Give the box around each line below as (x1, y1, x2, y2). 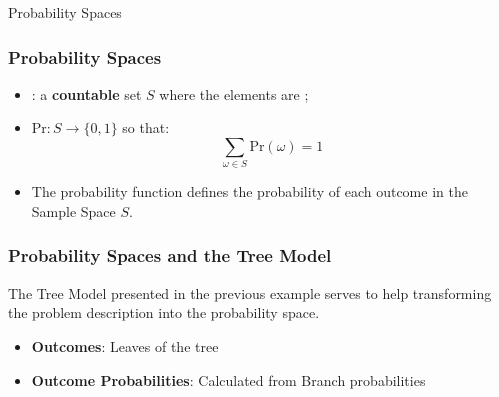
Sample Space (31, 200, 116, 221)
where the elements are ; (159, 83, 309, 104)
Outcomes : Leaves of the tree (31, 335, 219, 356)
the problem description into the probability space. (8, 302, 320, 323)
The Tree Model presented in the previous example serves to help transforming (8, 282, 492, 303)
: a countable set (31, 83, 142, 104)
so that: (122, 117, 170, 138)
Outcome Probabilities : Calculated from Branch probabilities (31, 369, 426, 390)
